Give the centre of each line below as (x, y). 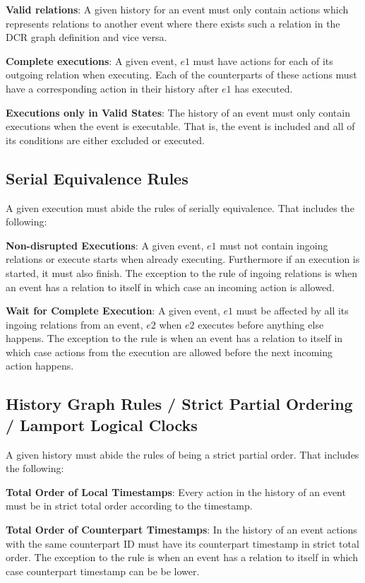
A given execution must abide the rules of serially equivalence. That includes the (180, 207)
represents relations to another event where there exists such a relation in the (173, 23)
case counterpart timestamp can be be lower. (103, 571)
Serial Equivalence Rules (97, 178)
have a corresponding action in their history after (112, 88)
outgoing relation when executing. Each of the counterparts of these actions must (181, 75)
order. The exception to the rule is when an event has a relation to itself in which (182, 557)
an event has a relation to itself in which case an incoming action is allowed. (170, 287)
